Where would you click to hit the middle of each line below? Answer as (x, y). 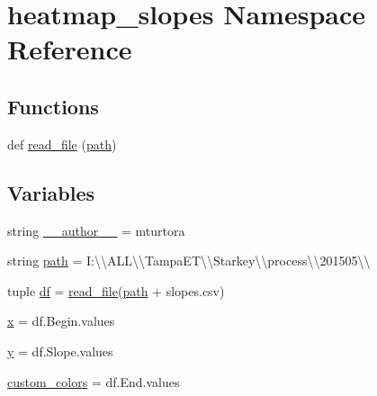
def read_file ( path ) (62, 144)
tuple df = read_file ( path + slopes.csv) (116, 290)
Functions (53, 106)
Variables (51, 192)
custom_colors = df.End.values (94, 381)
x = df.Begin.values (61, 321)
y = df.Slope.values (60, 351)
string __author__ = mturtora (96, 230)
